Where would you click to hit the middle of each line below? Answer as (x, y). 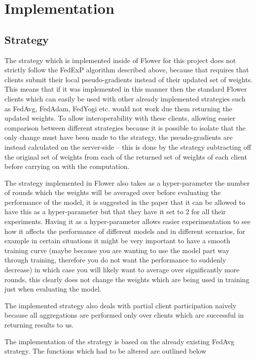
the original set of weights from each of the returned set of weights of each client (126, 156)
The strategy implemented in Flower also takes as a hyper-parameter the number (127, 182)
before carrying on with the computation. (67, 166)
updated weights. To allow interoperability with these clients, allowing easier (120, 118)
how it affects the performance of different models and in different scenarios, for (125, 231)
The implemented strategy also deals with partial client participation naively (121, 305)
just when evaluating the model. (53, 289)
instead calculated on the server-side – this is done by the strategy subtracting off (128, 147)
